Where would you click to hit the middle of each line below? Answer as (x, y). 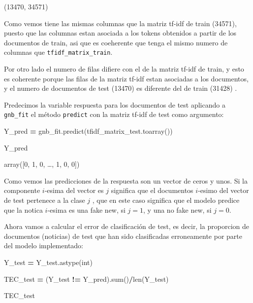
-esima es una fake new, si (86, 209)
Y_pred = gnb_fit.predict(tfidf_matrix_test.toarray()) (88, 131)
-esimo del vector (223, 190)
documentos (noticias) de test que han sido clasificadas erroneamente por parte (123, 236)
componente (22, 190)
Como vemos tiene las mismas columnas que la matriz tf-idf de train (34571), (120, 23)
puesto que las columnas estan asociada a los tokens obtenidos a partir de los (120, 33)
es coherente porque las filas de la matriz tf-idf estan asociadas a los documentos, (126, 78)
